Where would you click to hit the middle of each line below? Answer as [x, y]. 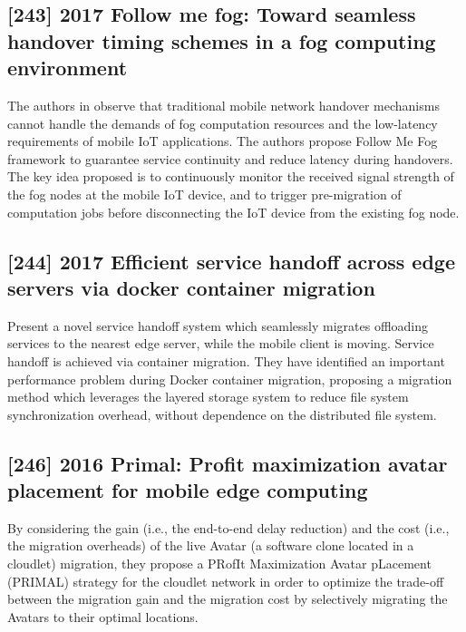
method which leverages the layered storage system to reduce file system [208, 397]
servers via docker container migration [191, 287]
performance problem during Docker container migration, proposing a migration [230, 379]
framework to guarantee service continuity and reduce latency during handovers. [230, 158]
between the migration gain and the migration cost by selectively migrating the [228, 599]
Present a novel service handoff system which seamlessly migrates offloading [218, 325]
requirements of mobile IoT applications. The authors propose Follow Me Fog [223, 141]
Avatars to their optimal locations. [103, 616]
